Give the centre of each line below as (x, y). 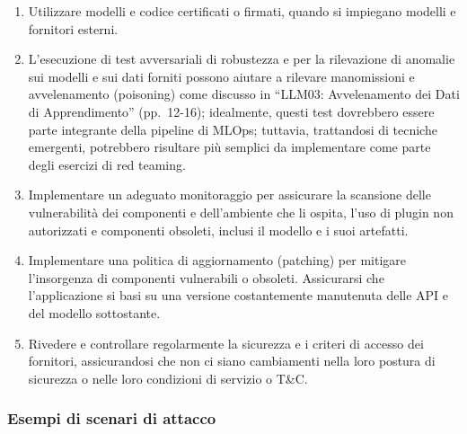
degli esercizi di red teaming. (107, 164)
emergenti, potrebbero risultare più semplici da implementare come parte (229, 147)
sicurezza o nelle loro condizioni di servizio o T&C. (168, 378)
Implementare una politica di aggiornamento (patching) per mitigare (217, 260)
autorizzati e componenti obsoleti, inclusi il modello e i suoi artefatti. (218, 230)
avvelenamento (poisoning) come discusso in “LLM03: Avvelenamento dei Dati (244, 94)
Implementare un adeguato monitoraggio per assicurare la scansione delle (229, 195)
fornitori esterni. (73, 28)
